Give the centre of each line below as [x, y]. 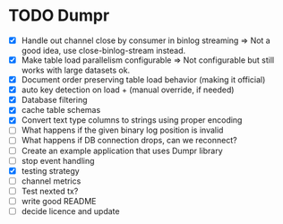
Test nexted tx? [50, 191]
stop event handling [58, 160]
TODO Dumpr [59, 16]
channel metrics [51, 181]
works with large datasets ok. [76, 70]
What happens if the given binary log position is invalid [122, 130]
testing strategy [50, 170]
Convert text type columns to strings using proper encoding [132, 120]
